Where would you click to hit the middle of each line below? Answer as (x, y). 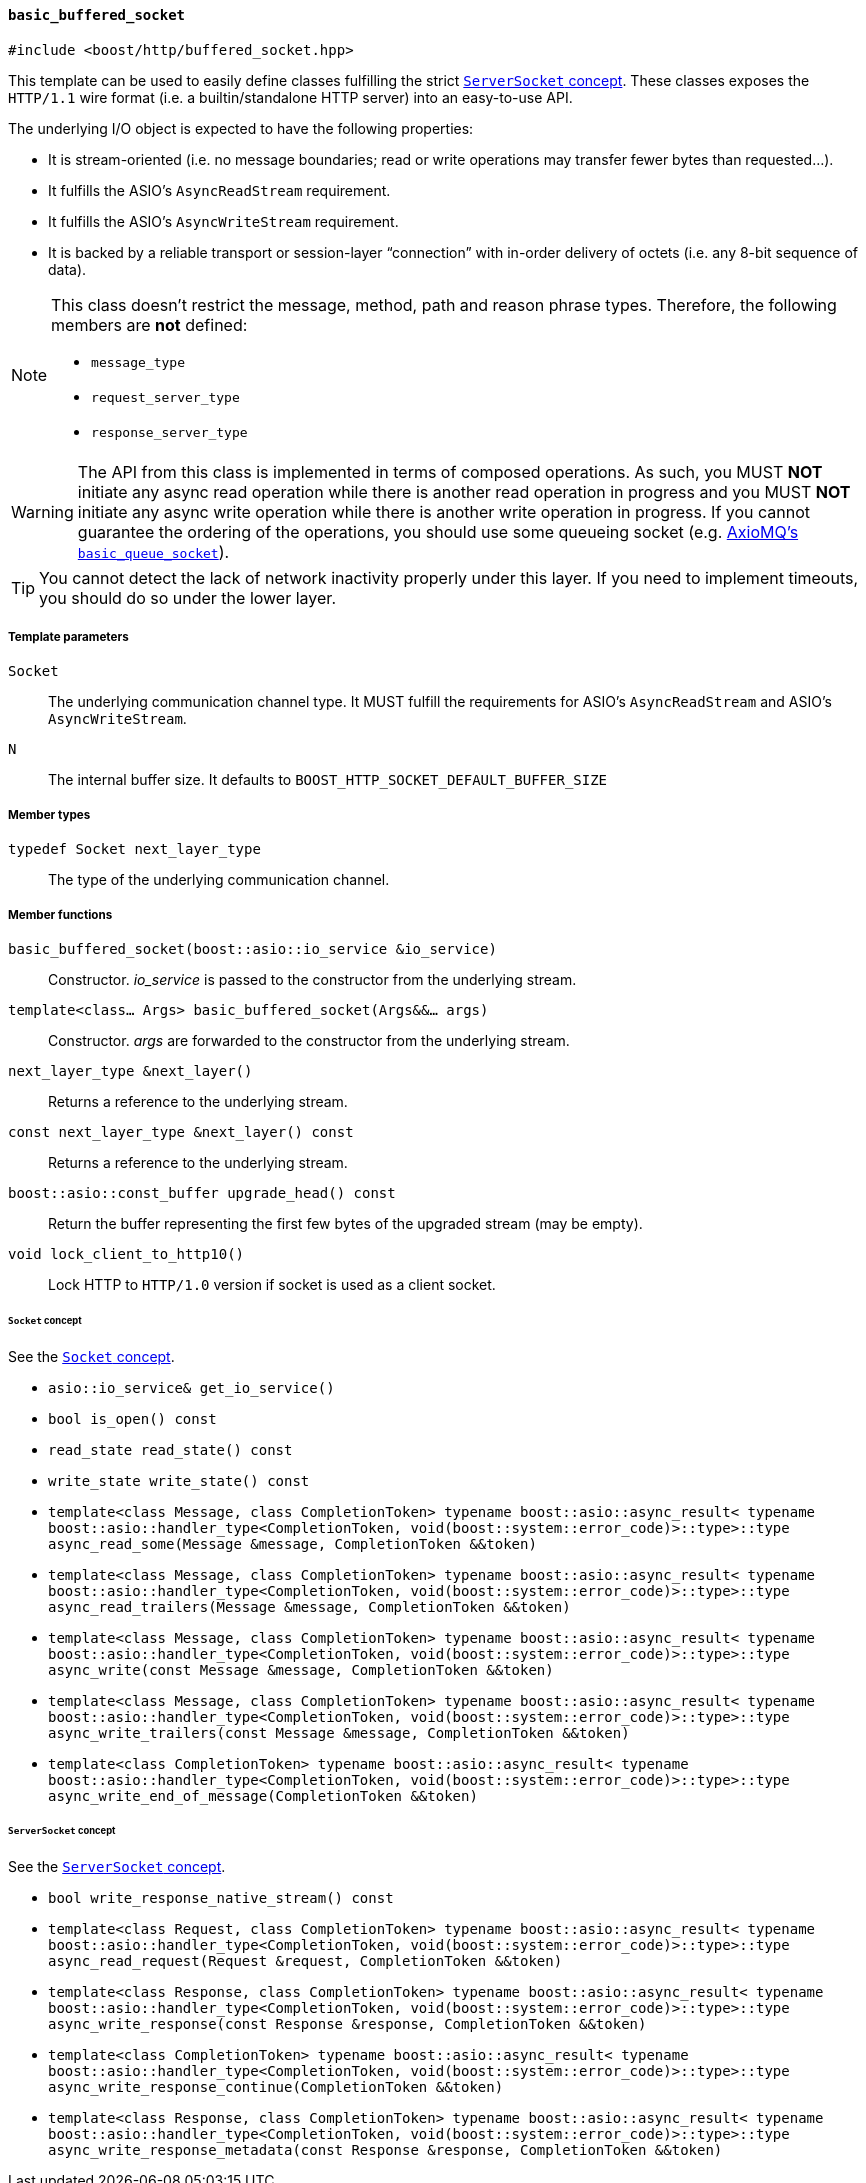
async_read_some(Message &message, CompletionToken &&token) (292, 1543)
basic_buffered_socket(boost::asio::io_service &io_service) (252, 948)
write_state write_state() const (179, 1480)
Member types (49, 814)
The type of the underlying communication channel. (219, 880)
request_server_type (165, 397)
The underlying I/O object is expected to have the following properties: (241, 128)
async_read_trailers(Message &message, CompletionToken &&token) (309, 1606)
